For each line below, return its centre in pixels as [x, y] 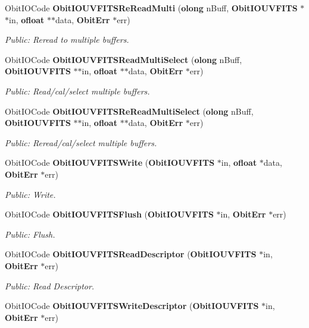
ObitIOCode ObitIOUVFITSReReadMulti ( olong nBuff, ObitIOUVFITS [151, 8]
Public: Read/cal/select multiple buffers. [77, 91]
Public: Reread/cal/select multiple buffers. [81, 142]
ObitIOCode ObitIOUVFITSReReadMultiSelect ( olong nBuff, [129, 111]
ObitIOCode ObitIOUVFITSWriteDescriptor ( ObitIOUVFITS [132, 306]
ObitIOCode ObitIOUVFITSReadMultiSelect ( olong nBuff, [124, 59]
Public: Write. [30, 194]
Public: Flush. [30, 234]
